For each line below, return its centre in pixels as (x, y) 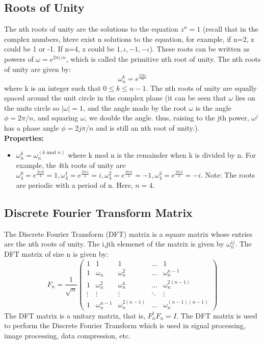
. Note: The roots (228, 175)
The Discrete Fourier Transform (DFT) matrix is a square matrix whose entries (128, 234)
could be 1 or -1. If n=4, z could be (59, 49)
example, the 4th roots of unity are (71, 165)
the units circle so (32, 107)
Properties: (24, 138)
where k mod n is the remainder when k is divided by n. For (162, 155)
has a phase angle (32, 127)
